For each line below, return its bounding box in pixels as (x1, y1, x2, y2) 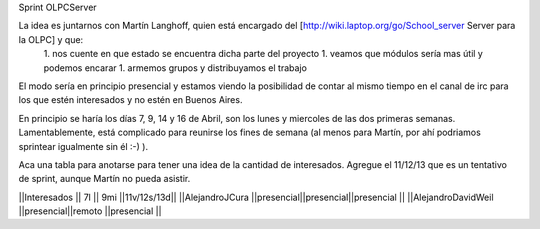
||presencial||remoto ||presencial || (18, 205, 162, 217)
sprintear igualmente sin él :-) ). (18, 140, 149, 152)
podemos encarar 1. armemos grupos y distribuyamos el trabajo (43, 61, 307, 74)
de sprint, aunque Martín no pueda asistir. (18, 173, 191, 185)
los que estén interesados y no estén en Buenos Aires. (18, 94, 243, 106)
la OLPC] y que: (18, 33, 84, 45)
